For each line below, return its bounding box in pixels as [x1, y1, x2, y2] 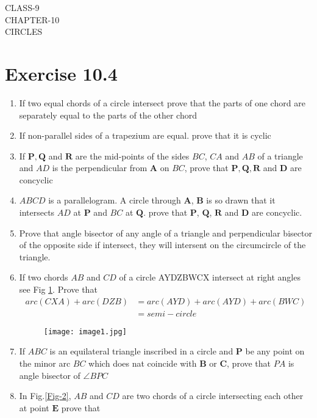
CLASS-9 [5, 1, 40, 13]
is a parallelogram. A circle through [48, 194, 181, 207]
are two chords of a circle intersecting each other [122, 389, 304, 402]
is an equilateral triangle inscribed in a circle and [49, 345, 233, 358]
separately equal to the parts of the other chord [19, 108, 197, 121]
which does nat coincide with [88, 356, 197, 369]
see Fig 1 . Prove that [19, 283, 98, 296]
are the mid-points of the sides [75, 149, 190, 162]
